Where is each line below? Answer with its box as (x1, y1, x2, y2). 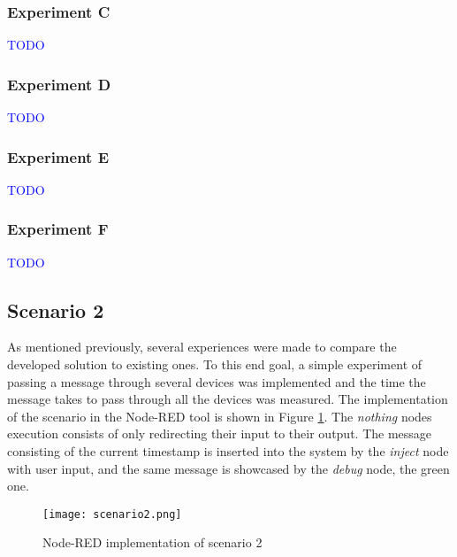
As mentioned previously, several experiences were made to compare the (7, 337, 397, 356)
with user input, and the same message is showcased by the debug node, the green (7, 459, 450, 477)
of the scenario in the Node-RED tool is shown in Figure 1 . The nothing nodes (7, 406, 432, 425)
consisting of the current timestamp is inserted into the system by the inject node (7, 442, 449, 460)
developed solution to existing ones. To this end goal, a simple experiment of (7, 355, 423, 374)
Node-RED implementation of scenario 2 (42, 533, 263, 552)
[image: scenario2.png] (42, 507, 182, 521)
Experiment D (7, 73, 111, 95)
